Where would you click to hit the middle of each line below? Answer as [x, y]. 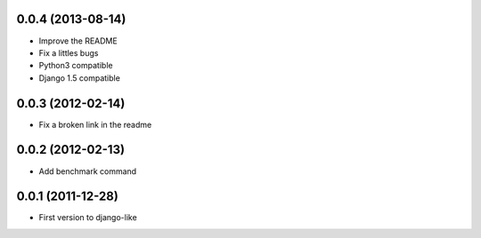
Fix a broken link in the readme [95, 124]
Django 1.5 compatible [79, 78]
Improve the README [78, 41]
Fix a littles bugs [69, 52]
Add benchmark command [88, 171]
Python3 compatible [76, 66]
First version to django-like [88, 218]
